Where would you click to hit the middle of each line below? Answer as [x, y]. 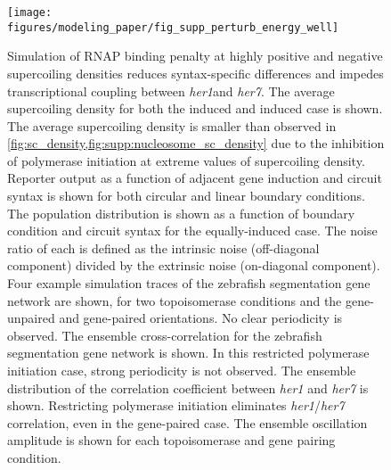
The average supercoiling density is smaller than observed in [172, 125]
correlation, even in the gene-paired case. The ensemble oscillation [187, 422]
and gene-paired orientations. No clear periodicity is [201, 318]
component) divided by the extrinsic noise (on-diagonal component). [194, 265]
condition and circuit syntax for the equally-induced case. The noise [192, 231]
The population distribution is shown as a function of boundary [181, 213]
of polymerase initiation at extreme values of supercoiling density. [186, 160]
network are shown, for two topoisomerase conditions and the [175, 300]
